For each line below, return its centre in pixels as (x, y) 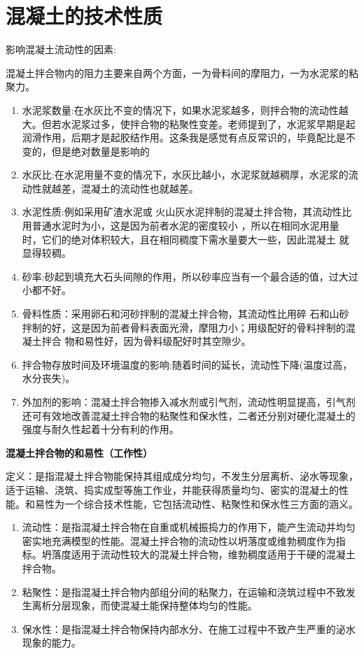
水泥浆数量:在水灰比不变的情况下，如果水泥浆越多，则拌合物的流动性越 (185, 109)
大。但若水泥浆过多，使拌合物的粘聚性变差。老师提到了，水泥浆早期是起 (189, 123)
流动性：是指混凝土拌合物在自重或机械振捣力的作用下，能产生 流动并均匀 (189, 527)
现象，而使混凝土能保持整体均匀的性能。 (164, 605)
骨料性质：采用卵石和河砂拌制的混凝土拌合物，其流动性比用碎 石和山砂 (185, 314)
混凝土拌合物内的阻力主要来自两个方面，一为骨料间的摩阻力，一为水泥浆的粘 (182, 72)
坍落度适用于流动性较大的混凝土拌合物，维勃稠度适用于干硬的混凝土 (198, 554)
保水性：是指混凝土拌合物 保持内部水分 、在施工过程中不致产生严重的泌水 (189, 628)
